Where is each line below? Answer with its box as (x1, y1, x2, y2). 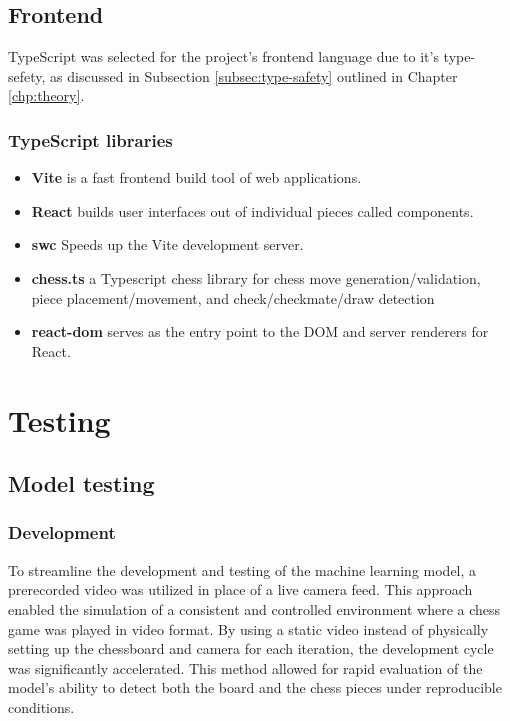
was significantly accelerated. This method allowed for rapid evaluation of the (8, 657, 483, 678)
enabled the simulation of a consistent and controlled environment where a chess (8, 598, 501, 619)
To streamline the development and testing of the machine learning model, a (8, 559, 477, 580)
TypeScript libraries (8, 127, 173, 152)
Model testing (8, 468, 155, 499)
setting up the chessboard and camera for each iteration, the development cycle (8, 638, 494, 659)
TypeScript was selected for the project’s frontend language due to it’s (8, 46, 439, 67)
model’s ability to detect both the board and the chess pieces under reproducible (8, 677, 502, 698)
